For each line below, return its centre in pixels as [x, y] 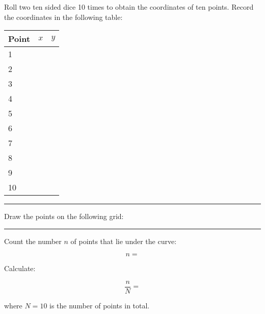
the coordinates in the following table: [63, 17]
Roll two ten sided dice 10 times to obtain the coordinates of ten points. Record [129, 7]
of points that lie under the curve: [124, 241]
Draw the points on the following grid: [64, 216]
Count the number [33, 241]
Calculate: [20, 268]
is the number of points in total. [100, 306]
